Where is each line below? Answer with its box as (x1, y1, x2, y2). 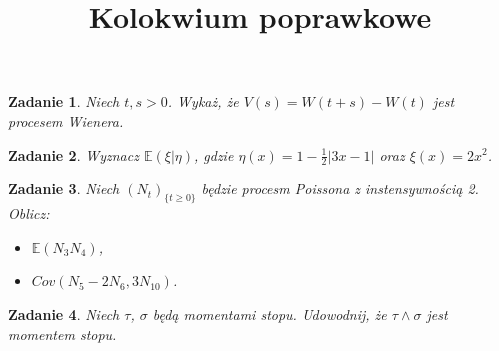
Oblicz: (8, 203, 50, 224)
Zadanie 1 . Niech (8, 91, 120, 112)
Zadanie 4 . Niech (8, 303, 120, 324)
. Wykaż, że (167, 91, 239, 112)
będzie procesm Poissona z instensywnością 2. (201, 178, 479, 199)
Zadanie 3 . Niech (8, 178, 120, 199)
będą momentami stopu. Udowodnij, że (152, 303, 387, 324)
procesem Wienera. (8, 110, 124, 131)
